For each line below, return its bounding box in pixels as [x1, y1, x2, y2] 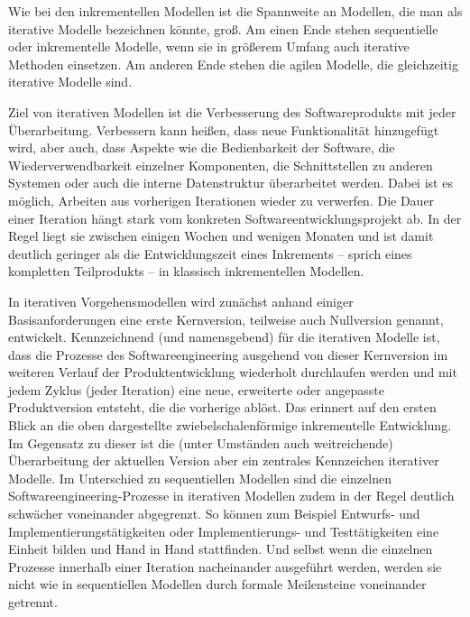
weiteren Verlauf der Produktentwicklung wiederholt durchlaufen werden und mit [8, 363, 457, 382]
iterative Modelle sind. [8, 72, 133, 91]
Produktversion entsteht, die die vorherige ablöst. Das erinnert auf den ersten [8, 398, 437, 417]
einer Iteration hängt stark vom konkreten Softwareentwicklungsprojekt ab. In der [8, 208, 462, 227]
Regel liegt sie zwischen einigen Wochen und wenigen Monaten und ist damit [8, 226, 434, 245]
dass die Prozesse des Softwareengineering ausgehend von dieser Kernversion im [8, 345, 448, 364]
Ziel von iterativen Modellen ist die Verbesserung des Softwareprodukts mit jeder [8, 102, 456, 121]
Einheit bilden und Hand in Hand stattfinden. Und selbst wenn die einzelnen [8, 539, 433, 558]
